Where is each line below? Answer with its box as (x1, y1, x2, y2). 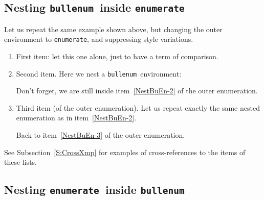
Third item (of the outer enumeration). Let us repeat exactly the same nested (16, 102, 260, 113)
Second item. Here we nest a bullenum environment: (16, 68, 182, 79)
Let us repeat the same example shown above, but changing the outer (4, 23, 223, 34)
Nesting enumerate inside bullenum (4, 182, 185, 197)
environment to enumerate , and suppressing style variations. (4, 34, 193, 44)
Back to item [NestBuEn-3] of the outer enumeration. (16, 130, 185, 140)
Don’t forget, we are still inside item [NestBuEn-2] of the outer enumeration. (16, 85, 258, 96)
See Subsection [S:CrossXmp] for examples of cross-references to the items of (4, 146, 246, 157)
